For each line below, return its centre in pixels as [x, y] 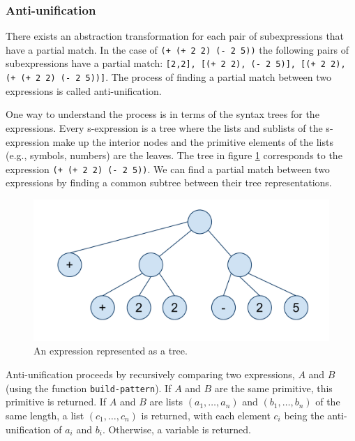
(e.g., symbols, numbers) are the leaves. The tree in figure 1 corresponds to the [174, 155]
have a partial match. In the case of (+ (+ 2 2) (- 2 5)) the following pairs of [177, 49]
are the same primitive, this [273, 388]
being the [304, 415]
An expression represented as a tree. [111, 351]
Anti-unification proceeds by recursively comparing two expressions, [150, 374]
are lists [166, 402]
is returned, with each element [206, 415]
